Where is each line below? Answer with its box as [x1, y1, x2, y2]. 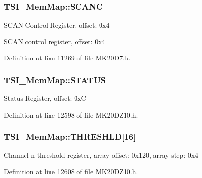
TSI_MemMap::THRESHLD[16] [4, 130, 136, 143]
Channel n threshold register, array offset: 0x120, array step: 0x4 [4, 149, 199, 160]
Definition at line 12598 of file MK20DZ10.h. [4, 109, 138, 119]
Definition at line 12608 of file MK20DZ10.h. [4, 166, 138, 177]
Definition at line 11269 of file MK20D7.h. [4, 53, 130, 63]
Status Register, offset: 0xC [4, 93, 86, 103]
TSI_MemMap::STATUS [4, 73, 106, 86]
